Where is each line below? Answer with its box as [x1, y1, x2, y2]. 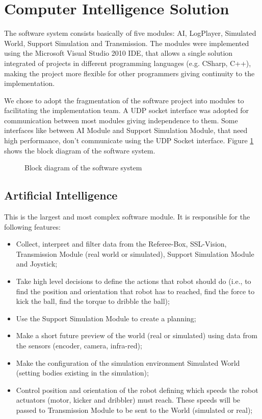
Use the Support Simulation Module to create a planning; [16, 313, 196, 323]
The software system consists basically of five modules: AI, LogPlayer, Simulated [4, 28, 256, 38]
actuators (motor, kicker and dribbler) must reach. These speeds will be [16, 394, 241, 405]
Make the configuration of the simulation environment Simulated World [16, 357, 240, 368]
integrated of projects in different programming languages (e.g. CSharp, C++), [4, 57, 251, 68]
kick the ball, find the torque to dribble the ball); [16, 296, 170, 306]
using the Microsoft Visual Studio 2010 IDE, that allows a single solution [4, 48, 233, 58]
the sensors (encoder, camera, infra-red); [16, 340, 142, 350]
